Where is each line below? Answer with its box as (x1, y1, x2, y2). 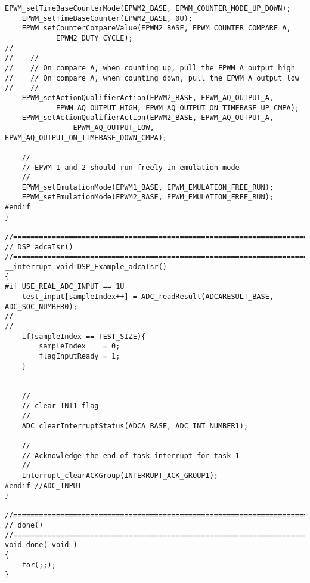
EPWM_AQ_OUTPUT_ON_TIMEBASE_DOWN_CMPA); (5, 133, 168, 142)
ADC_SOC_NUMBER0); (5, 302, 77, 311)
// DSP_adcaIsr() (5, 242, 73, 251)
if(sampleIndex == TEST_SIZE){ (21, 332, 146, 341)
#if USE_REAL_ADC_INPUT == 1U (5, 282, 125, 291)
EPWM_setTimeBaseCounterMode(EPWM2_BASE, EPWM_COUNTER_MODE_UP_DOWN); (5, 4, 291, 13)
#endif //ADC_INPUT (5, 481, 82, 490)
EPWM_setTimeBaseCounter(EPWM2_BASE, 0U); (21, 14, 193, 23)
